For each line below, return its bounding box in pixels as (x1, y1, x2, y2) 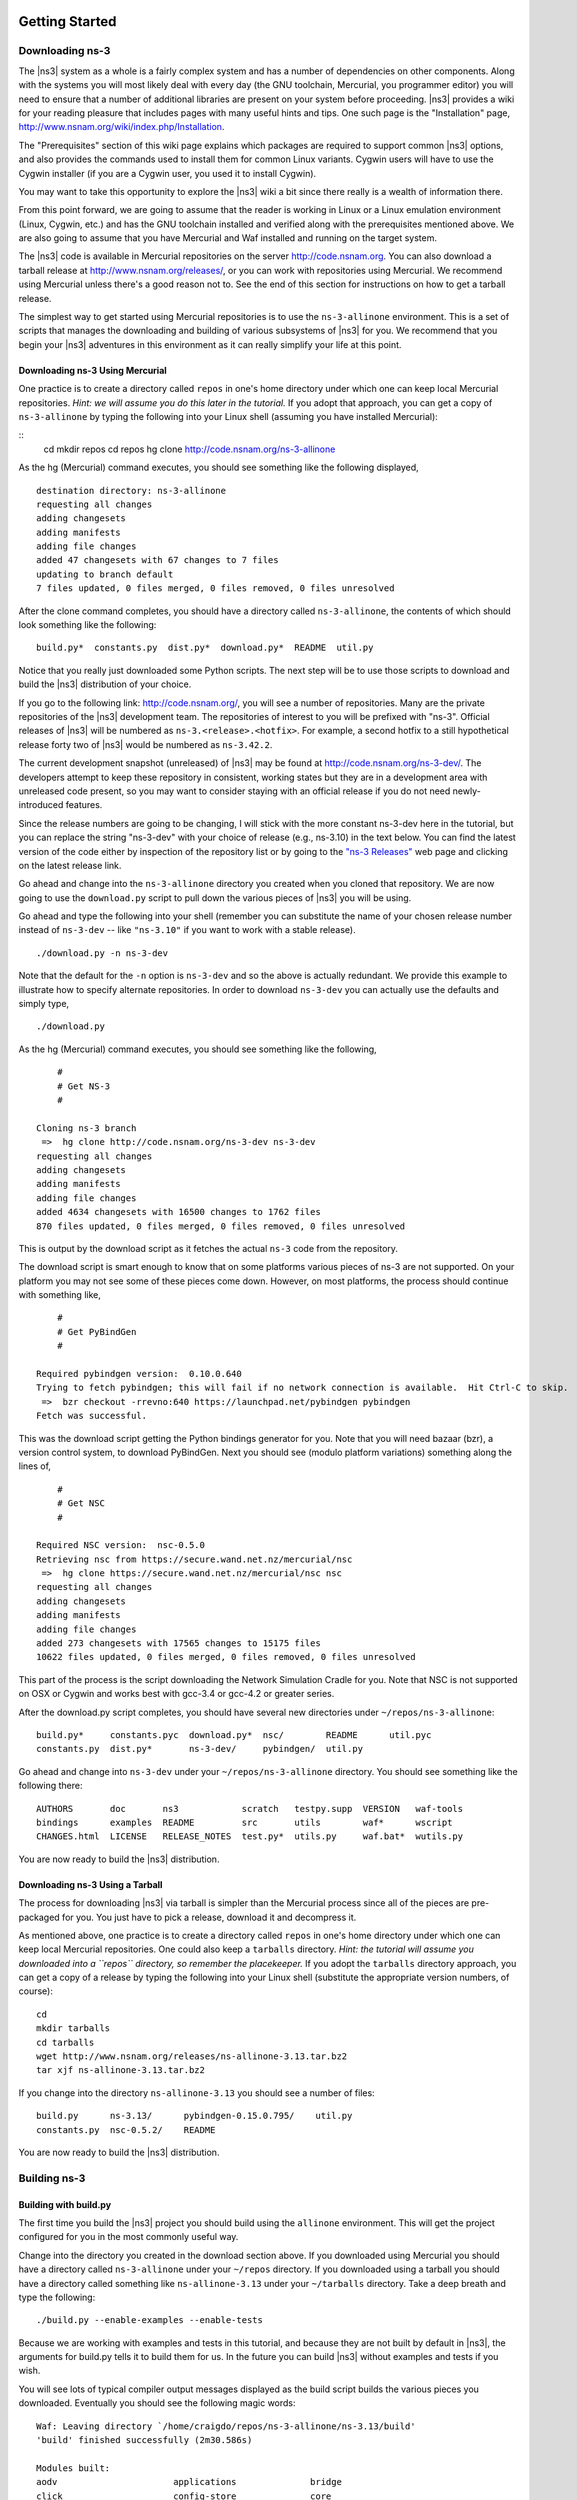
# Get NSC (56, 1498, 105, 1509)
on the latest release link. (18, 859, 122, 871)
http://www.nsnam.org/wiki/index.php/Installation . (18, 121, 225, 133)
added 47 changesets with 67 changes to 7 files (36, 555, 279, 566)
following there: (18, 1780, 83, 1792)
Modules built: (36, 2462, 111, 2474)
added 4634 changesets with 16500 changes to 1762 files (36, 1206, 322, 1218)
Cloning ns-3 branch (36, 1122, 137, 1134)
